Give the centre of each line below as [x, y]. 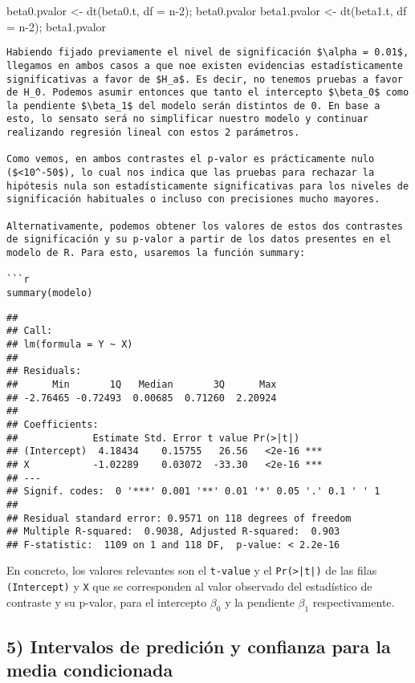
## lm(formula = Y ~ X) [70, 344]
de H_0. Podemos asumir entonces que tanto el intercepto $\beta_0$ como [208, 93]
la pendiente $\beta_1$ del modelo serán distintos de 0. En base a [193, 106]
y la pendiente [260, 602]
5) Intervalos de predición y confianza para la [199, 646]
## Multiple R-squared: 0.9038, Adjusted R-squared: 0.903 [173, 532]
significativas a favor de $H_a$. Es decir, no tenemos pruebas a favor [205, 79]
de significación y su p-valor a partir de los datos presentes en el [199, 240]
